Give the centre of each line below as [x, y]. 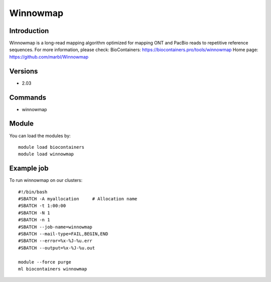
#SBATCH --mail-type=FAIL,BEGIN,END [63, 234]
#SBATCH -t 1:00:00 [42, 206]
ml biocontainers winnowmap [53, 269]
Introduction [29, 31]
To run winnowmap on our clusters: [46, 180]
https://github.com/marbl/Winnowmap [49, 57]
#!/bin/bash [33, 192]
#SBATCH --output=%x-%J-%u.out [57, 248]
